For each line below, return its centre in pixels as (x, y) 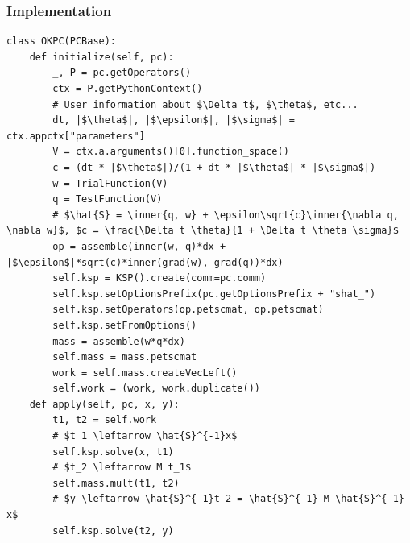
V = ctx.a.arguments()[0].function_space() (171, 152)
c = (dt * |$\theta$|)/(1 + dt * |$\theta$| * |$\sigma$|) (214, 167)
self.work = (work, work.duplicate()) (156, 389)
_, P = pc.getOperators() (122, 73)
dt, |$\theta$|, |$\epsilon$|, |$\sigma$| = (174, 120)
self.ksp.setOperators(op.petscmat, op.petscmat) (188, 310)
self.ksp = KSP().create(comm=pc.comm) (159, 278)
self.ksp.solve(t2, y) (113, 531)
